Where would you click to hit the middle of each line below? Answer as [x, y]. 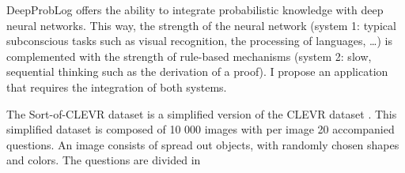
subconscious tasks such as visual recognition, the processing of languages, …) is [199, 41]
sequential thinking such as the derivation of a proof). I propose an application [197, 71]
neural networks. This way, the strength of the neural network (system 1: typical [201, 25]
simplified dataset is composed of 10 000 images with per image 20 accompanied [201, 129]
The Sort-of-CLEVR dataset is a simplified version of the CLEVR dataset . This [202, 113]
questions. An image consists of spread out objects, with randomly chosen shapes [203, 144]
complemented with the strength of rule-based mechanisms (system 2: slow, [189, 56]
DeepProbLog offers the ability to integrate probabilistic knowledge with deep [195, 9]
